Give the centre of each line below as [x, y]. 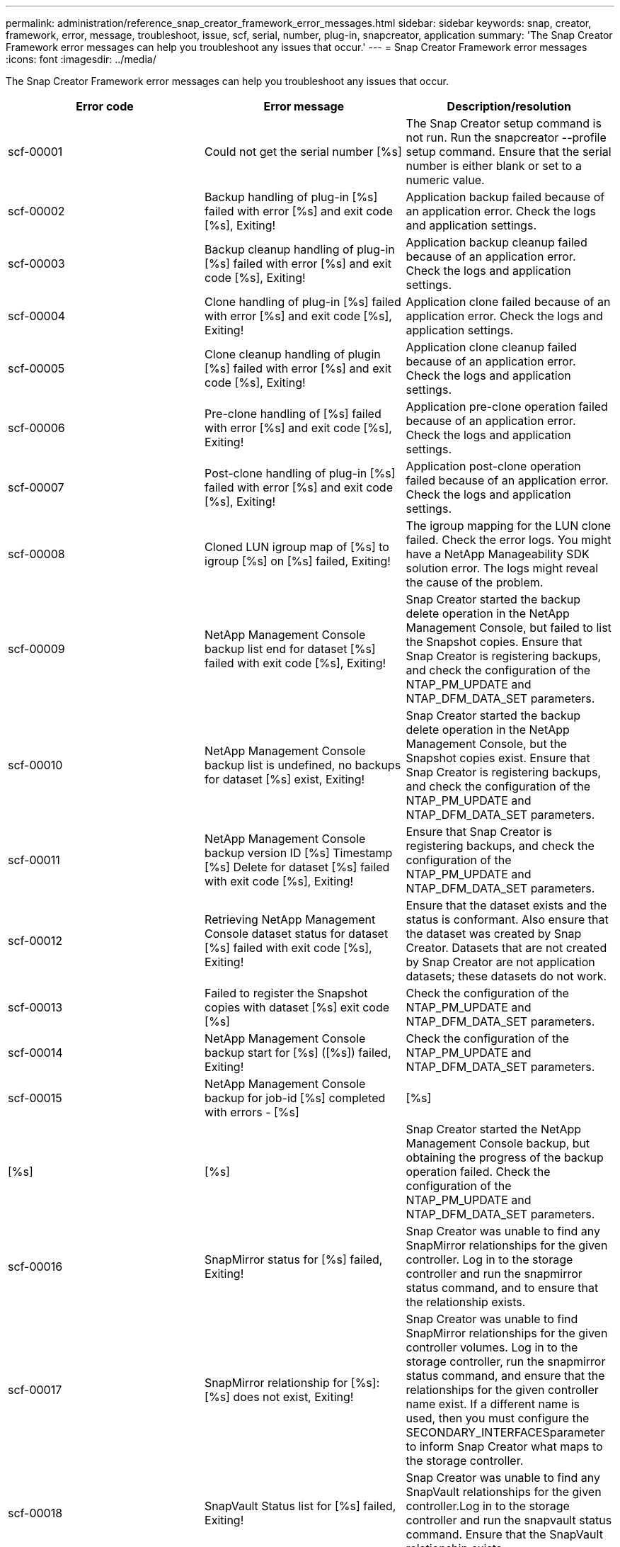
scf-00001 [35, 152]
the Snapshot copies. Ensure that [494, 642]
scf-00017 [35, 1390]
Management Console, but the [487, 744]
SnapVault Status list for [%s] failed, [300, 1506]
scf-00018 [35, 1513]
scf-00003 [36, 263]
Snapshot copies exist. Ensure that [498, 758]
